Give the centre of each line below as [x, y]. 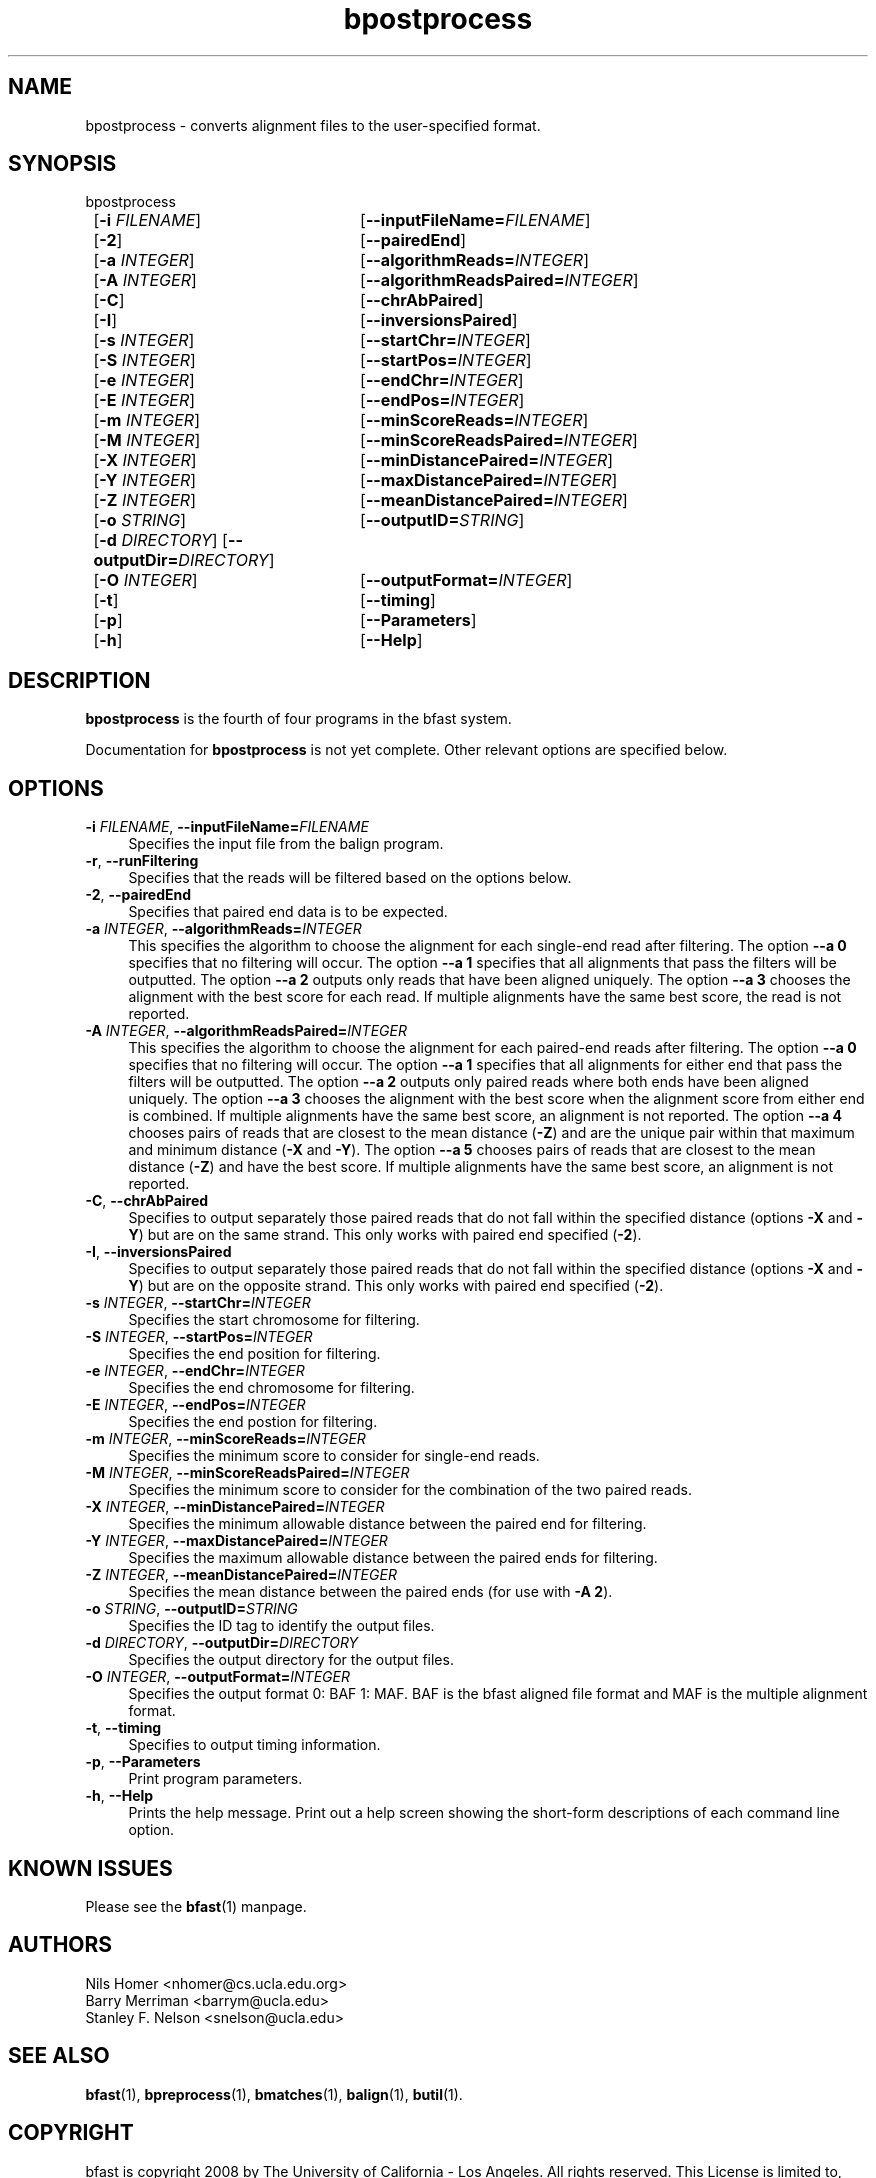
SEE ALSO [59, 2056]
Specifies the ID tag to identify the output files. [281, 1626]
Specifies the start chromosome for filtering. [274, 1320]
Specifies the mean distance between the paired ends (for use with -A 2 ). [370, 1592]
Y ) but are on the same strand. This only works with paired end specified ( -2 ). [385, 1235]
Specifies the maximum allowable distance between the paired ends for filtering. [393, 1558]
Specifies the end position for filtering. [254, 1354]
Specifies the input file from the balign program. [286, 844]
